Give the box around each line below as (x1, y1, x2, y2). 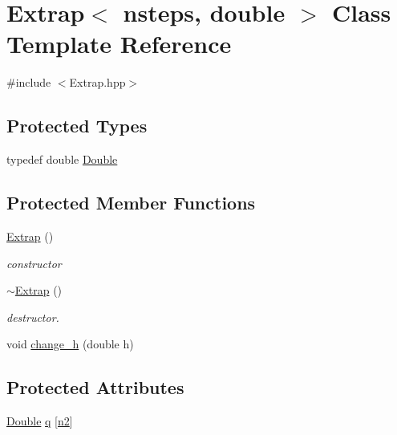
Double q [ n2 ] (6, 413, 73, 429)
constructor (6, 254, 62, 271)
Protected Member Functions (6, 190, 256, 215)
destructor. (6, 308, 59, 325)
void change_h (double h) (6, 335, 134, 352)
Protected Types (6, 113, 148, 138)
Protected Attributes (6, 375, 184, 400)
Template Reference (6, 27, 232, 60)
